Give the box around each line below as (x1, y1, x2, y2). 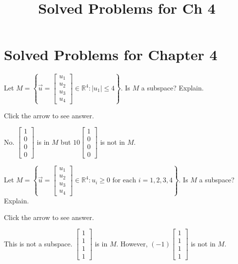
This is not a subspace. (4, 238, 73, 248)
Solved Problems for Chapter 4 (4, 44, 218, 65)
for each (112, 177, 137, 184)
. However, (116, 238, 148, 248)
